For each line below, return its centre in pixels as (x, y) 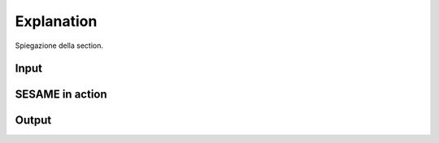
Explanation (56, 21)
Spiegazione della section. (59, 45)
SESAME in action (61, 95)
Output (33, 121)
